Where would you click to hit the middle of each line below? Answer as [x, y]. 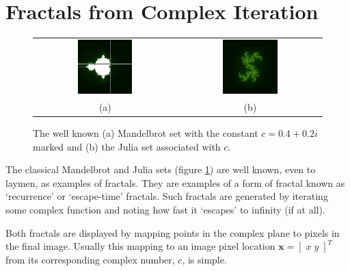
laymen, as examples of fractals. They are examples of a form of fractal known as [175, 182]
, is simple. [204, 259]
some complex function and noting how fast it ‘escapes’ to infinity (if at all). [165, 210]
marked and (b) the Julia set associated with [127, 146]
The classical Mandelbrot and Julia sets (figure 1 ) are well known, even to [161, 169]
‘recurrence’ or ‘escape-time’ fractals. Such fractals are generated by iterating [167, 196]
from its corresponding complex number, [90, 259]
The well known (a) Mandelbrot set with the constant [146, 133]
